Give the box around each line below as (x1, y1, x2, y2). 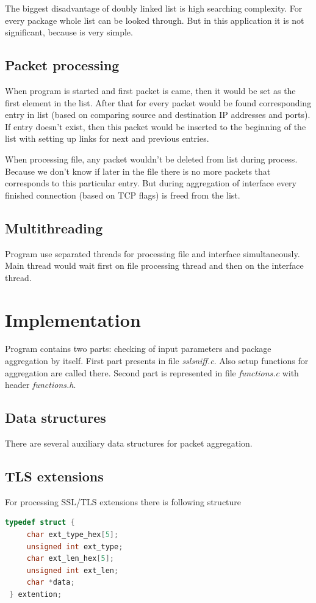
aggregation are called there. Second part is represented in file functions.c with (5, 366, 299, 379)
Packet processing (5, 56, 120, 75)
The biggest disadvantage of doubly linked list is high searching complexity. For (5, 2, 303, 14)
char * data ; (26, 578, 75, 587)
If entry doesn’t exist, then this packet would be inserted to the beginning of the (5, 120, 306, 133)
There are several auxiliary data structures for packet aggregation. (5, 437, 253, 450)
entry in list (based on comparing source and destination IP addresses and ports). (5, 108, 311, 121)
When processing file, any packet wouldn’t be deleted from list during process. (5, 152, 298, 165)
